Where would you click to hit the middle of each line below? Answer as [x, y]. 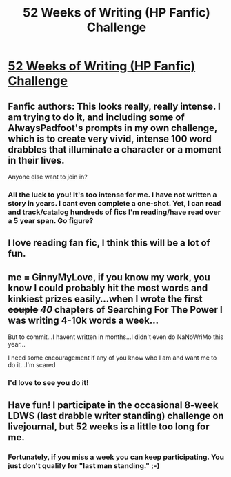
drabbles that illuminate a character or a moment [115, 149]
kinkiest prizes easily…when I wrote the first [105, 299]
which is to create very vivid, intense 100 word [110, 138]
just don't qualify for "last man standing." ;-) [84, 466]
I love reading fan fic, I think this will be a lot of [109, 243]
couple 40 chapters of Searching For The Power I [115, 310]
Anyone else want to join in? [48, 177]
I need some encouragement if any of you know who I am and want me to [112, 358]
